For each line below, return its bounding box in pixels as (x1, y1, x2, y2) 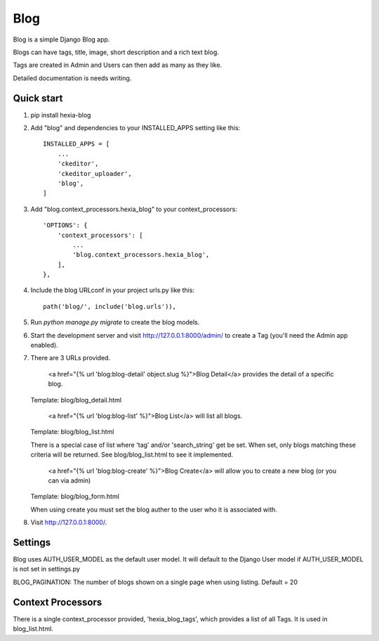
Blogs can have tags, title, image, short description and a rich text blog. (13, 48, 219, 56)
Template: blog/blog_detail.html (30, 395, 122, 404)
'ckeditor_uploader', (57, 170, 133, 177)
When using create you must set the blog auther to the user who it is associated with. (30, 505, 277, 514)
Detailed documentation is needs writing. (13, 74, 132, 82)
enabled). (30, 341, 59, 350)
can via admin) (48, 476, 91, 485)
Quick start (13, 92, 63, 104)
